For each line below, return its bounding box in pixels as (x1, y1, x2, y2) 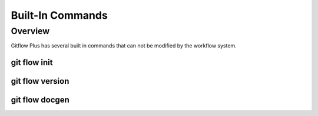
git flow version (11, 76, 69, 86)
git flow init (11, 57, 53, 67)
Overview (11, 26, 50, 36)
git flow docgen (11, 95, 70, 105)
